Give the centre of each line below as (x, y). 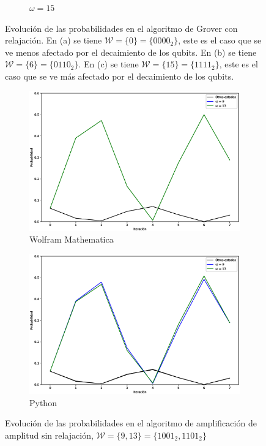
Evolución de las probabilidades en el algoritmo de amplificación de (131, 423)
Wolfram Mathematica (72, 239)
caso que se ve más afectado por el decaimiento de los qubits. (120, 76)
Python (43, 402)
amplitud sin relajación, (49, 435)
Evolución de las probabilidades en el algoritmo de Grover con (121, 28)
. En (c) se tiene (109, 64)
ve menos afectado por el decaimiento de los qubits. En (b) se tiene (131, 52)
